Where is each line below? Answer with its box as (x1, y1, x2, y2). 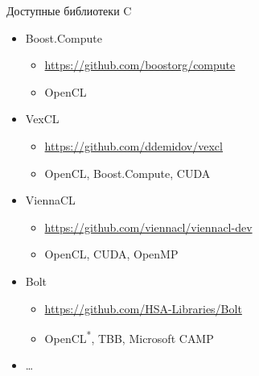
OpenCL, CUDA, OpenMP (44, 246, 179, 262)
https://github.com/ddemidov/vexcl (44, 137, 223, 154)
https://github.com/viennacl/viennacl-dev (44, 218, 253, 235)
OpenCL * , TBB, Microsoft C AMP (44, 328, 214, 346)
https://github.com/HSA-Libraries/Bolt (44, 300, 242, 316)
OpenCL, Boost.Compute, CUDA (44, 164, 211, 181)
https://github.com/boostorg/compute (44, 56, 236, 73)
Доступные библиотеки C (6, 2, 132, 19)
